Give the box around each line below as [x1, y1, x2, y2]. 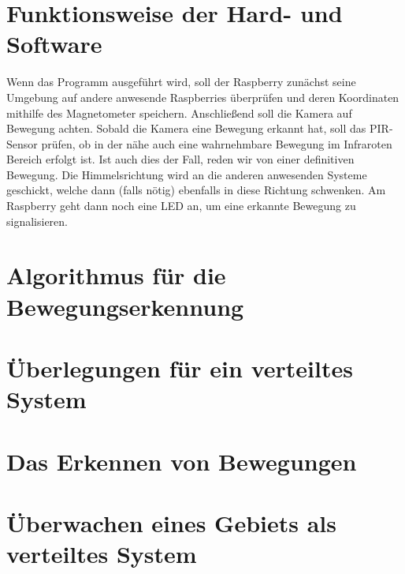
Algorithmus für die [6, 259, 226, 291]
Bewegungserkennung [6, 290, 244, 322]
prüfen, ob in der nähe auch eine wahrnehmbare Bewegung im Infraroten [41, 135, 392, 152]
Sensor [6, 135, 38, 152]
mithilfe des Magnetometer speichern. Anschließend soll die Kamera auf [6, 104, 352, 121]
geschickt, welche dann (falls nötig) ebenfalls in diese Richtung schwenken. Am [6, 182, 386, 198]
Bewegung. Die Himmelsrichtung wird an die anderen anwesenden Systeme [6, 166, 367, 182]
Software [6, 28, 102, 60]
